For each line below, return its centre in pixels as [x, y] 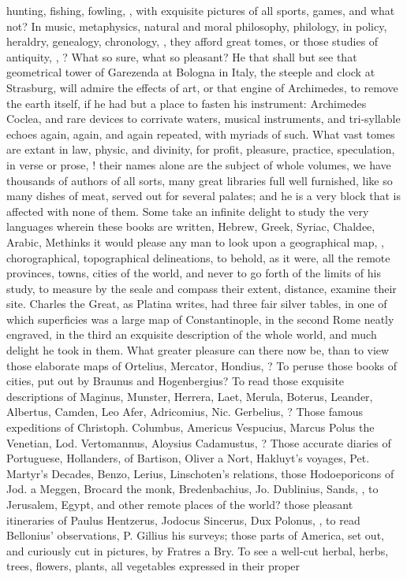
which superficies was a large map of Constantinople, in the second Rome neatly [200, 319]
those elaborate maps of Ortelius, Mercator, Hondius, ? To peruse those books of [202, 365]
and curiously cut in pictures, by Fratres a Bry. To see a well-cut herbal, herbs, [198, 550]
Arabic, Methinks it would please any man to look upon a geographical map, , [195, 241]
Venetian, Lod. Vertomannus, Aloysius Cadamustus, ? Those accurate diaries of [199, 442]
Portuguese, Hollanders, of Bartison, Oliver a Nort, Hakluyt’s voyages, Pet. [188, 458]
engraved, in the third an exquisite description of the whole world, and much [192, 334]
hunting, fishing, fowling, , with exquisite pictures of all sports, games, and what [201, 10]
